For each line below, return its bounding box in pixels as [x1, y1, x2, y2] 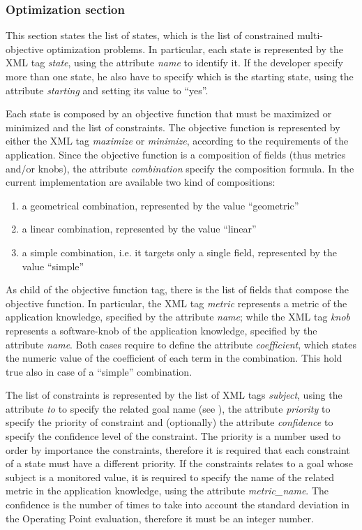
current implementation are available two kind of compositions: [6, 175, 276, 189]
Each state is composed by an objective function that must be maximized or [6, 106, 332, 121]
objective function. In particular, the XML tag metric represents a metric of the [6, 295, 347, 310]
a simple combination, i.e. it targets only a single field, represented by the [22, 244, 337, 259]
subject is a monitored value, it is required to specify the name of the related [6, 469, 335, 484]
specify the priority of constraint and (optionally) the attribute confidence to [6, 415, 333, 429]
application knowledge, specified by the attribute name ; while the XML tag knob [6, 309, 350, 324]
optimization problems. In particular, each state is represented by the [47, 41, 343, 56]
